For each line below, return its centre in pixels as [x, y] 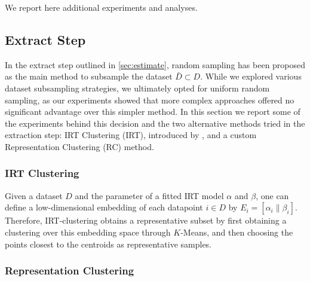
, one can [272, 195]
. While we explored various [251, 76]
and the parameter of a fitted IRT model [149, 195]
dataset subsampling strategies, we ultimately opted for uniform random [137, 88]
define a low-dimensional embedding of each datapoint [104, 207]
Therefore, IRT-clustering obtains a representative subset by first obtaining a [146, 220]
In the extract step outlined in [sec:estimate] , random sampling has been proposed [155, 64]
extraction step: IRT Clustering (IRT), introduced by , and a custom [131, 135]
